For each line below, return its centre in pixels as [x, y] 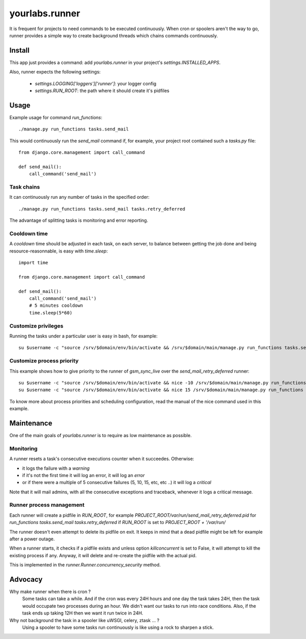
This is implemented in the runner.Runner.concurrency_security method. [85, 565]
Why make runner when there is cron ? [50, 592]
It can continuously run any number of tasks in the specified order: [80, 197]
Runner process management [47, 505]
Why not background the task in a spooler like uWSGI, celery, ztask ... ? [84, 620]
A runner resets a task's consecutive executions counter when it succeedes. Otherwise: [102, 459]
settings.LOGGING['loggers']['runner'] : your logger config [96, 83]
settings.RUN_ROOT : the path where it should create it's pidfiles [102, 91]
